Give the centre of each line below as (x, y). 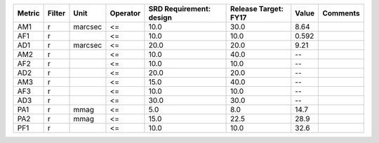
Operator (125, 13)
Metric (28, 13)
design (160, 18)
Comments (341, 13)
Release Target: (257, 9)
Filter (56, 13)
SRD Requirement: (180, 9)
